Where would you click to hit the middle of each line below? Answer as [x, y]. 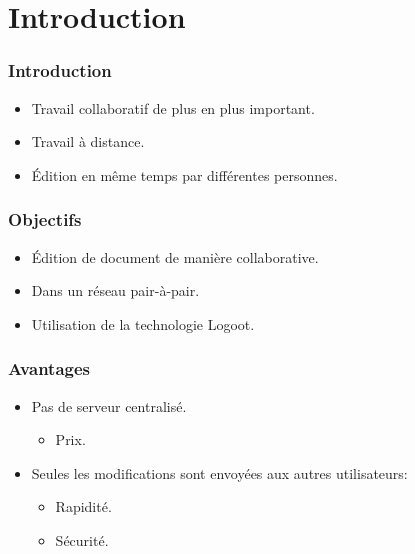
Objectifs [45, 219]
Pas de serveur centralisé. [109, 405]
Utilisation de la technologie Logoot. [143, 323]
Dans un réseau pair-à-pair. [115, 290]
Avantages [49, 368]
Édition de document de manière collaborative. [175, 256]
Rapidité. [83, 506]
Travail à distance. [88, 141]
